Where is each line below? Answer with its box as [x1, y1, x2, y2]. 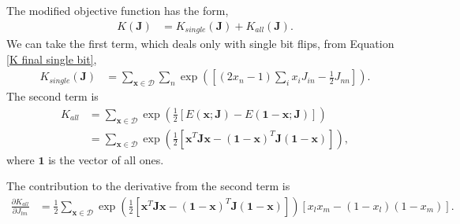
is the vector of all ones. [48, 151, 164, 167]
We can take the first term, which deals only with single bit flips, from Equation [6, 35, 395, 52]
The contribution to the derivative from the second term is [6, 178, 290, 194]
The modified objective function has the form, [6, 2, 229, 18]
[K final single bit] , [6, 50, 97, 67]
